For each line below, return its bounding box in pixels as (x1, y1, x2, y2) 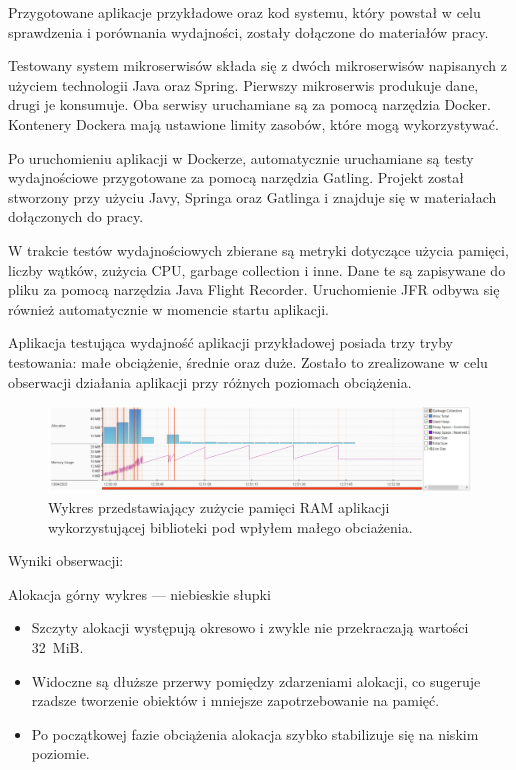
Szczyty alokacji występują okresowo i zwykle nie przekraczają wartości (31, 617, 469, 638)
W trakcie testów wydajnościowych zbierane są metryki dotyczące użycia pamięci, (8, 239, 509, 260)
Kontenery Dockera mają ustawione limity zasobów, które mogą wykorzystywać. (8, 113, 499, 134)
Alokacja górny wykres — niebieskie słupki (8, 583, 271, 604)
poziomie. (31, 743, 90, 764)
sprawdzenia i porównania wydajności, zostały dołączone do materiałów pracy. (8, 21, 489, 42)
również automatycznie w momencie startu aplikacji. (8, 298, 329, 319)
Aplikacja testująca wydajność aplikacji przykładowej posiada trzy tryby (8, 332, 453, 353)
